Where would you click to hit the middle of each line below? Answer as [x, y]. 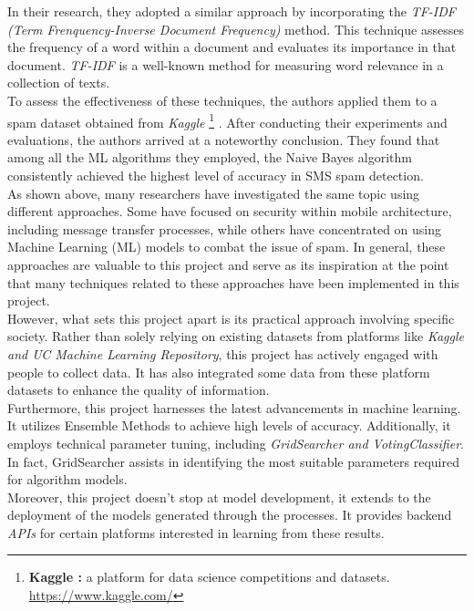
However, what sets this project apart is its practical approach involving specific [231, 318]
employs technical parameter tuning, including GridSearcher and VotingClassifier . [236, 443]
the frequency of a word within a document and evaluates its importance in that [232, 47]
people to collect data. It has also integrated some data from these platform [219, 372]
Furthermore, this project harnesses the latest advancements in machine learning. [234, 407]
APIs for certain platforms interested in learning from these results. [196, 532]
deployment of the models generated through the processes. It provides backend [230, 515]
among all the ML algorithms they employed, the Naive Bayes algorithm [210, 157]
